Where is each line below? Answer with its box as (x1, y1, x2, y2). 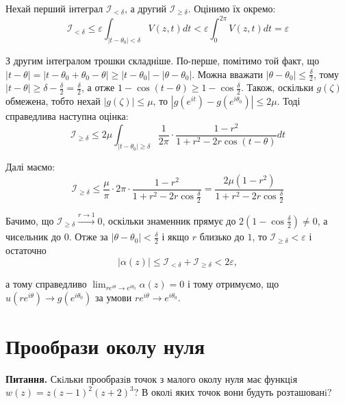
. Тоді (277, 94, 301, 108)
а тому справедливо (5, 277, 87, 291)
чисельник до (5, 229, 62, 244)
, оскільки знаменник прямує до (102, 213, 236, 227)
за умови (95, 290, 132, 304)
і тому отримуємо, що (187, 277, 279, 291)
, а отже (81, 80, 115, 94)
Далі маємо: (5, 160, 55, 174)
